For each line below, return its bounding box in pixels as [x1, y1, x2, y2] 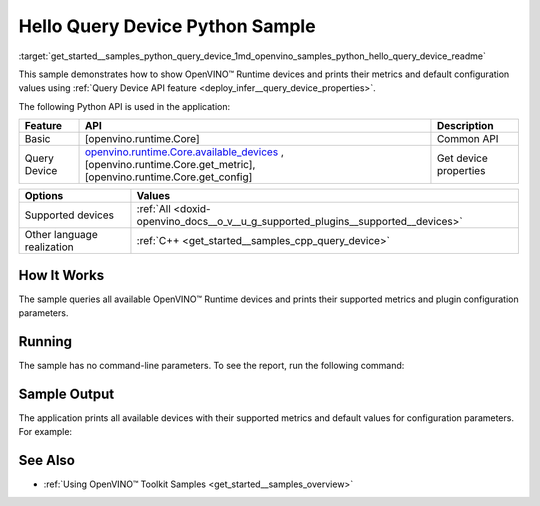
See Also [18, 452, 75, 469]
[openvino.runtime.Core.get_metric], [84, 158, 256, 172]
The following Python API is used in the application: [18, 100, 230, 112]
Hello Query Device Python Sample [18, 15, 316, 37]
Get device [436, 151, 489, 165]
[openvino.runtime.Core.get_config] [84, 170, 253, 184]
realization [24, 240, 74, 254]
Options [24, 189, 64, 203]
